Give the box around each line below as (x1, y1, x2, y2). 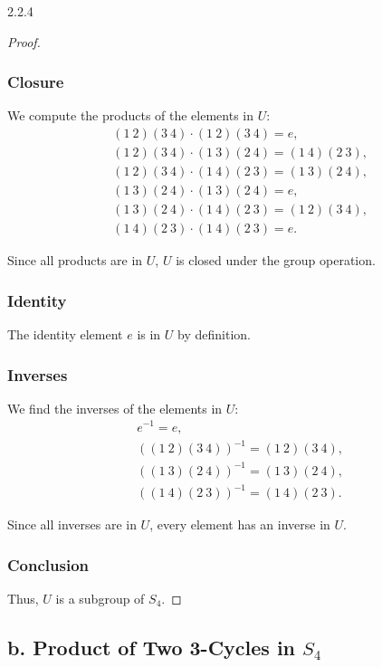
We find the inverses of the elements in (7, 398, 223, 417)
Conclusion (7, 553, 89, 576)
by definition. (177, 325, 251, 343)
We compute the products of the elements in (7, 106, 254, 125)
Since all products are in (7, 251, 143, 270)
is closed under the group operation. (176, 251, 376, 270)
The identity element (7, 325, 123, 343)
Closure (7, 71, 64, 93)
